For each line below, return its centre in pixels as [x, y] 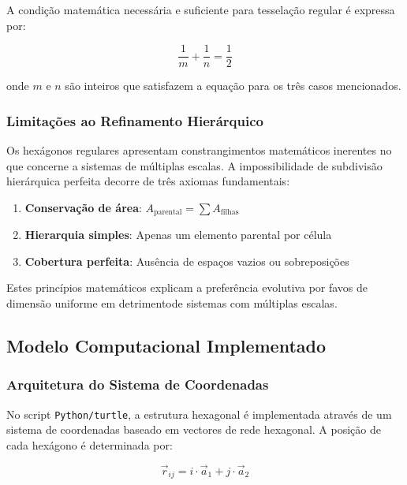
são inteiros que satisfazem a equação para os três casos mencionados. [233, 86]
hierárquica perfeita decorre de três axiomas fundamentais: [148, 181]
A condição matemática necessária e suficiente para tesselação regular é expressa [201, 9]
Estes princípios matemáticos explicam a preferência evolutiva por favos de [187, 287]
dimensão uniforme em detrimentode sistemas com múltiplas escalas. [172, 303]
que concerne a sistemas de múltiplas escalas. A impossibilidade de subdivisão [194, 165]
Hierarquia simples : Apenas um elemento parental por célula [178, 235]
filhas [230, 213]
